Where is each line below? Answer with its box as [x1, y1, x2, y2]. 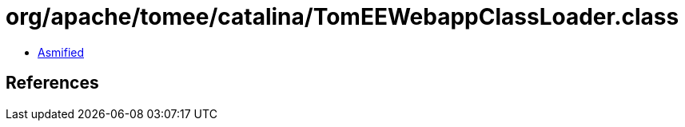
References [6, 73, 99, 93]
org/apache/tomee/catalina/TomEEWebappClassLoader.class [6, 3, 679, 30]
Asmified [38, 45, 85, 59]
